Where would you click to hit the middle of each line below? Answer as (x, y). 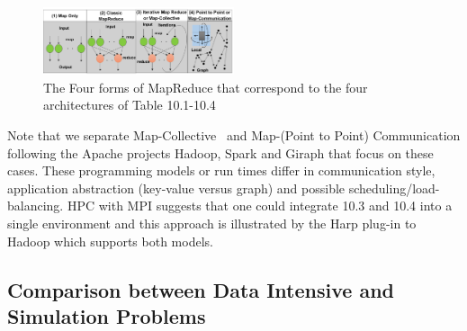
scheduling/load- (394, 188)
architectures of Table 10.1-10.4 (130, 105)
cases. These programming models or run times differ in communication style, (221, 170)
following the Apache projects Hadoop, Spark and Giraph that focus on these (220, 152)
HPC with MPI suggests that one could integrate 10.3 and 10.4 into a (260, 206)
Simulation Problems (107, 315)
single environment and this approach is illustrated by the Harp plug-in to (212, 223)
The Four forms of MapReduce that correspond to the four (206, 87)
